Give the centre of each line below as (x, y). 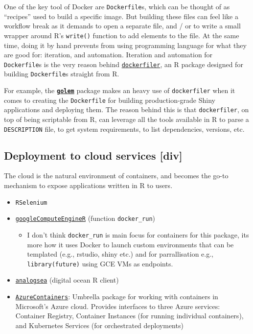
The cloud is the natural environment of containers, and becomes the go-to (116, 176)
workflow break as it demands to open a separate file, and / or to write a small (122, 26)
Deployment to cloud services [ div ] (93, 155)
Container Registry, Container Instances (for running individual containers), (129, 316)
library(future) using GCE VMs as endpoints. (100, 263)
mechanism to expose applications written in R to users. (88, 185)
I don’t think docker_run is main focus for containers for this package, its (138, 234)
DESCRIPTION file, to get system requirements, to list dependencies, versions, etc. (124, 129)
